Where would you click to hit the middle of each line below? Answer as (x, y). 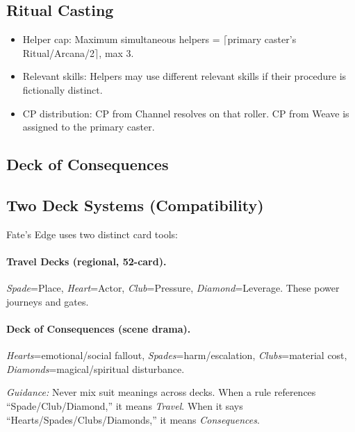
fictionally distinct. (63, 89)
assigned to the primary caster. (89, 127)
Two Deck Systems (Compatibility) (135, 205)
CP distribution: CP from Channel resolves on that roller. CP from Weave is (186, 113)
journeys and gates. (48, 301)
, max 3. (116, 52)
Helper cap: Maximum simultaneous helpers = (121, 39)
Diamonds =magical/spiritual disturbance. (96, 368)
